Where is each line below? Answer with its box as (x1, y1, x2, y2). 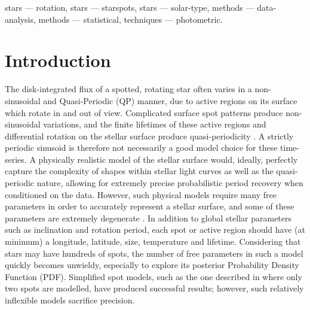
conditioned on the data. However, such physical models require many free (5, 188, 277, 200)
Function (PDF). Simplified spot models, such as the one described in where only (5, 270, 302, 282)
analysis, (5, 13, 36, 25)
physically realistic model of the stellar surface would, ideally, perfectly (38, 153, 298, 165)
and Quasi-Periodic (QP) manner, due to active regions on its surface (43, 94, 297, 107)
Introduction (5, 48, 111, 72)
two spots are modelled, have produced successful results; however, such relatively (5, 282, 304, 294)
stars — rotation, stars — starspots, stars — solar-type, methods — (5, 1, 254, 13)
